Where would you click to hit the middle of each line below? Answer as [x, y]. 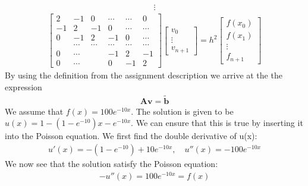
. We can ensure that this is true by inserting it [217, 123]
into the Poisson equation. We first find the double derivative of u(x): [131, 136]
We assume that [34, 111]
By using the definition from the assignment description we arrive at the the [144, 75]
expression [23, 86]
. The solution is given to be [182, 111]
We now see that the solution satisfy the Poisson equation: [111, 163]
